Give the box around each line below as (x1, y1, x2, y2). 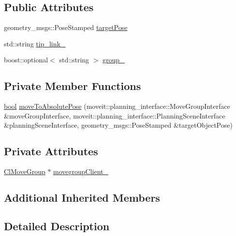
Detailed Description (4, 218, 110, 233)
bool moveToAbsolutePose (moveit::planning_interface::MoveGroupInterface (4, 101, 230, 111)
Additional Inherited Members (4, 190, 160, 205)
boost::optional (4, 55, 48, 65)
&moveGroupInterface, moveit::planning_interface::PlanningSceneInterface (4, 110, 225, 120)
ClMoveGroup (4, 166, 45, 177)
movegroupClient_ (53, 166, 109, 177)
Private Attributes (4, 144, 98, 159)
